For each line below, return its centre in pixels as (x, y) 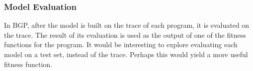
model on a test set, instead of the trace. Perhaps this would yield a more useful (126, 54)
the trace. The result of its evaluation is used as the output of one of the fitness (125, 35)
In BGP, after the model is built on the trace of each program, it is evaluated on (127, 25)
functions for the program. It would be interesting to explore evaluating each (121, 44)
